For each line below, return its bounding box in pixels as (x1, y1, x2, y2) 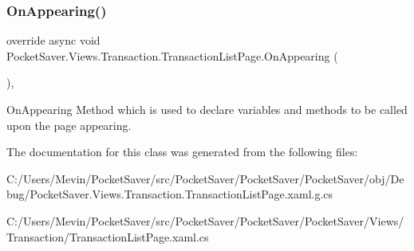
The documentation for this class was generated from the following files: (6, 143, 358, 160)
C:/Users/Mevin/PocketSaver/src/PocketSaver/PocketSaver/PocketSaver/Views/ (6, 212, 404, 229)
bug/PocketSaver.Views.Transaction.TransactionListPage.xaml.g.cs (6, 186, 333, 202)
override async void (6, 32, 101, 49)
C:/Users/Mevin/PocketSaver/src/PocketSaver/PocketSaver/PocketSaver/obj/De (6, 170, 404, 186)
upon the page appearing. (6, 116, 132, 133)
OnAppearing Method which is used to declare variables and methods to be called (6, 101, 408, 117)
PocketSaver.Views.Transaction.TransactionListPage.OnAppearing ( (6, 47, 338, 64)
